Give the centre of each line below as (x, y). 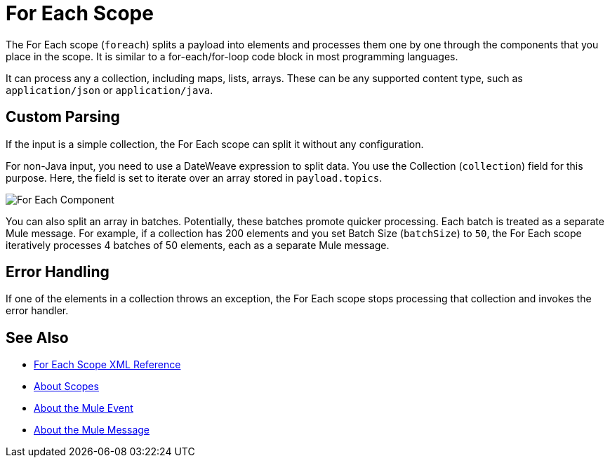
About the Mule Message (92, 430)
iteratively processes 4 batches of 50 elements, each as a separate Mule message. (198, 245)
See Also (37, 337)
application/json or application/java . (110, 90)
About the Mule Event (84, 408)
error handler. (37, 311)
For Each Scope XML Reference (107, 365)
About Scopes (66, 387)
